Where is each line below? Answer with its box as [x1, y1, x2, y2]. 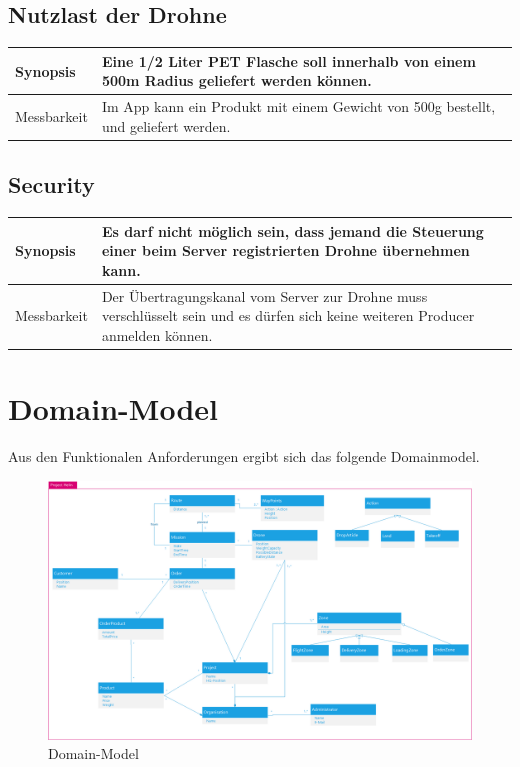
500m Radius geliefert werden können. [101, 70, 372, 91]
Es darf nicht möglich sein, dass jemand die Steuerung [101, 220, 484, 241]
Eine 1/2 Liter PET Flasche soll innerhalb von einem [101, 50, 476, 71]
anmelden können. [101, 324, 213, 345]
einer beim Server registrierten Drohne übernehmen [101, 240, 470, 261]
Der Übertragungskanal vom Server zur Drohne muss [101, 285, 428, 306]
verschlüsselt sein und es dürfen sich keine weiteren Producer [101, 305, 475, 326]
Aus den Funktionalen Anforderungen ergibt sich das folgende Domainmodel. [8, 445, 480, 466]
